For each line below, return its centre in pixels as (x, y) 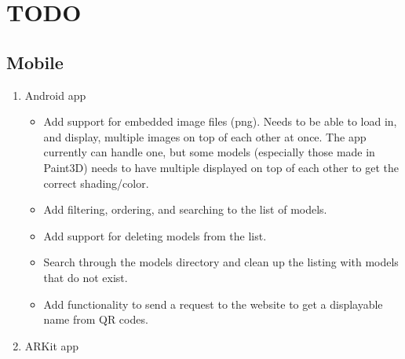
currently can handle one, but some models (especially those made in (209, 152)
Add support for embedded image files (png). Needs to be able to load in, (220, 121)
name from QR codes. (96, 319)
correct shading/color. (96, 183)
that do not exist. (86, 277)
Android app (55, 95)
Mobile (35, 62)
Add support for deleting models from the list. (155, 235)
